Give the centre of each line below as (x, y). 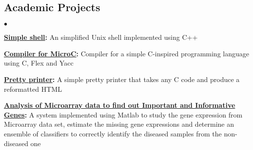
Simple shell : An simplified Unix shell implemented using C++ (101, 37)
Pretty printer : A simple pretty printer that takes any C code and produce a (122, 79)
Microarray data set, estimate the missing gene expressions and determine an (119, 124)
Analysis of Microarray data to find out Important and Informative (120, 105)
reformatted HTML (33, 89)
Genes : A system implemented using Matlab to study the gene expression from (123, 114)
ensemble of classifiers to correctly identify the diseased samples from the (113, 133)
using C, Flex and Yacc (39, 63)
